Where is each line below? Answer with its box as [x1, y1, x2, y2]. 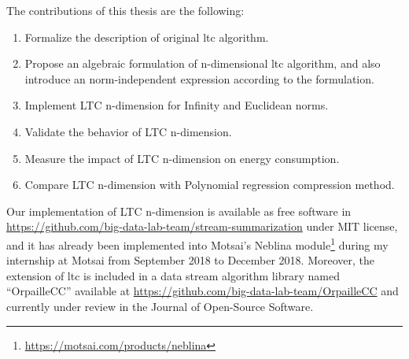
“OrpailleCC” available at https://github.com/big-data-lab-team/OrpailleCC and [6, 283, 399, 299]
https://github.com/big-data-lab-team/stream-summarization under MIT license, [6, 218, 398, 235]
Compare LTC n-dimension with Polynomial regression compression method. [24, 176, 395, 193]
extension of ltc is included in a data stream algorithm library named [6, 267, 340, 283]
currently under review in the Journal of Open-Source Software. [6, 298, 314, 314]
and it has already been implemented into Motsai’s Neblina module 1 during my [6, 234, 389, 253]
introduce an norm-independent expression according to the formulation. [24, 70, 374, 87]
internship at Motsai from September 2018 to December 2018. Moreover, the [6, 252, 375, 268]
